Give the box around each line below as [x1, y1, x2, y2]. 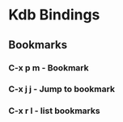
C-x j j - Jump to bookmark [8, 83, 116, 95]
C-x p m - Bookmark [8, 62, 89, 74]
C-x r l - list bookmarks [8, 105, 100, 116]
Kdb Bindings [8, 6, 100, 24]
